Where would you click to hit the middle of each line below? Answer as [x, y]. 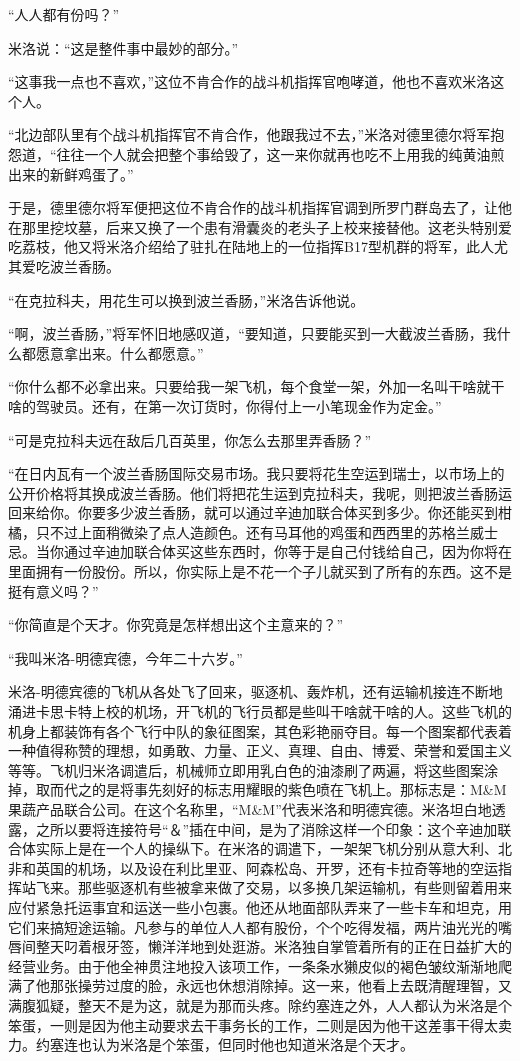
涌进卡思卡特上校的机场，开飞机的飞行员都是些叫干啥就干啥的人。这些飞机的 [260, 711]
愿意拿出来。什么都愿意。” [119, 352]
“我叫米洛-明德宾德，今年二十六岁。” [125, 657]
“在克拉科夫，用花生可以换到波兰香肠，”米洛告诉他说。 [186, 299]
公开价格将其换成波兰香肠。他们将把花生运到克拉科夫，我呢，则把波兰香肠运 [260, 492]
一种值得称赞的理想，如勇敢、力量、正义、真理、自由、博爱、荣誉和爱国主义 [260, 750]
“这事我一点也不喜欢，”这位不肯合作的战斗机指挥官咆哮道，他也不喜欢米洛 [249, 81]
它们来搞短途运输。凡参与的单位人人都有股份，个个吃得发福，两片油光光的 [253, 926]
